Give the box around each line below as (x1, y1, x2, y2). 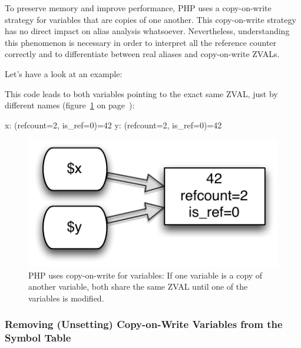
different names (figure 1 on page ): (5, 99, 135, 111)
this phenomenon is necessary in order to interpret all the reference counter (5, 36, 277, 48)
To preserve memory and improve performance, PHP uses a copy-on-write (5, 2, 272, 14)
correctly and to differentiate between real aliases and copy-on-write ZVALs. (5, 48, 280, 60)
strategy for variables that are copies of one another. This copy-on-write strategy (5, 13, 296, 25)
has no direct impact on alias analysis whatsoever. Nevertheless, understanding (5, 25, 290, 37)
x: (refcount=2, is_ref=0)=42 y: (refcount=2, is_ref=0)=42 (5, 118, 222, 131)
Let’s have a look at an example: (5, 67, 123, 79)
